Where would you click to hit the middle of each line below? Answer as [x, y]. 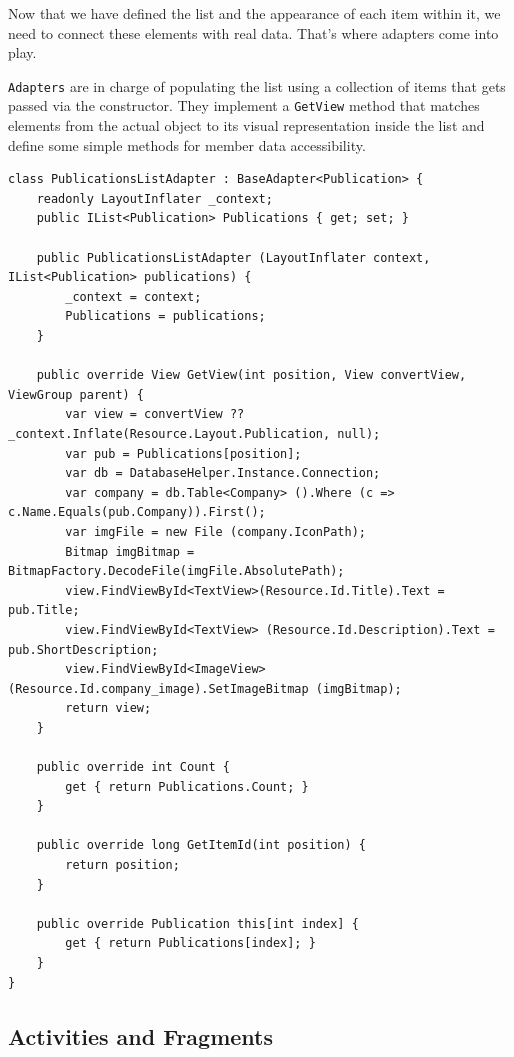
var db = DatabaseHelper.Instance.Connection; [223, 473]
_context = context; [133, 296]
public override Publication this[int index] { [197, 923]
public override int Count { [133, 767]
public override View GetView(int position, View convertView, [251, 375]
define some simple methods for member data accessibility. [187, 144]
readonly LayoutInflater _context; [154, 198]
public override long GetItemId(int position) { [201, 845]
